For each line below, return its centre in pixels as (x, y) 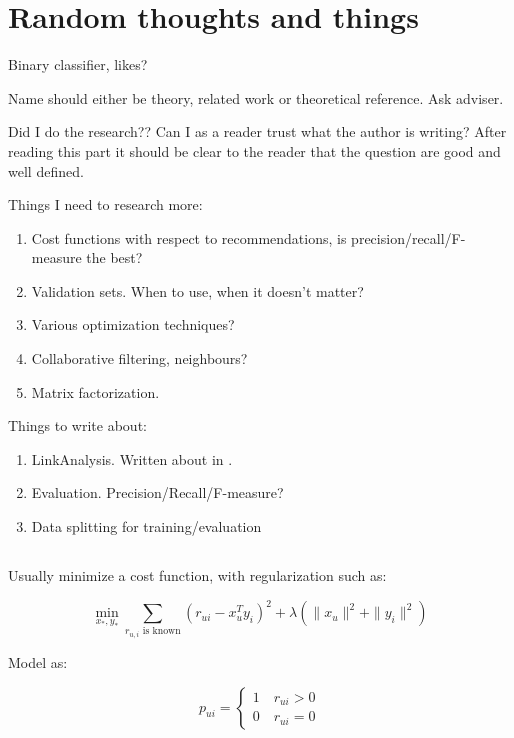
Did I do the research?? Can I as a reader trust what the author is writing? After (257, 131)
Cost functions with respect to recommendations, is (189, 237)
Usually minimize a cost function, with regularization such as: (197, 575)
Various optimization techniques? (133, 324)
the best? (114, 257)
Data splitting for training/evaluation (146, 526)
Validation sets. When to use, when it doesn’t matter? (197, 290)
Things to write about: (77, 425)
